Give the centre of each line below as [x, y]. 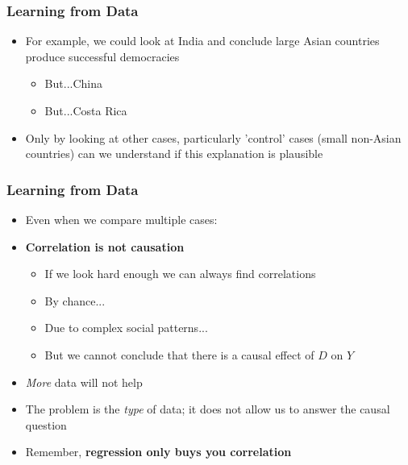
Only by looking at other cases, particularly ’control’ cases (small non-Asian [213, 137]
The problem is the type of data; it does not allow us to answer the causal [208, 409]
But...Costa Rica [86, 110]
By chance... [75, 300]
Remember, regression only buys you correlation [158, 452]
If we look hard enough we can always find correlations [180, 274]
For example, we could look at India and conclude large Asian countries [202, 41]
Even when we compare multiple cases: [121, 219]
